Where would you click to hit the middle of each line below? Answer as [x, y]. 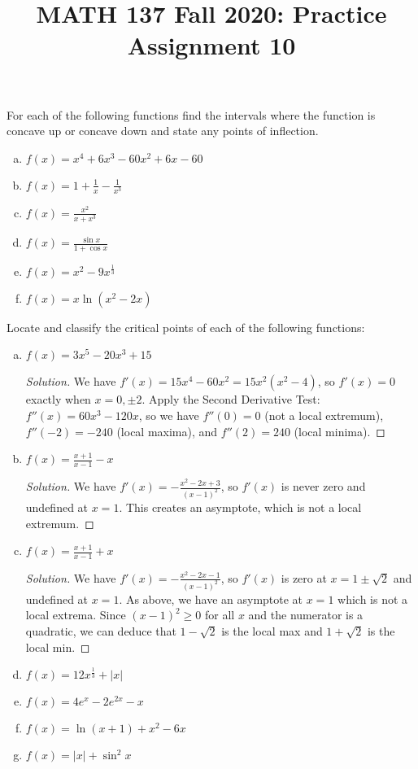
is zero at [304, 577]
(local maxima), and [167, 431]
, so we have [169, 415]
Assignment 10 [211, 45]
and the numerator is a [306, 615]
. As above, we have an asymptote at [211, 599]
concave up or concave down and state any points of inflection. [163, 131]
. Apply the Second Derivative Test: [231, 399]
